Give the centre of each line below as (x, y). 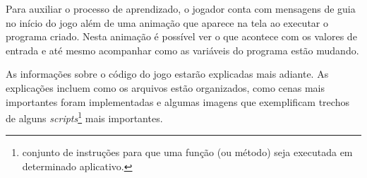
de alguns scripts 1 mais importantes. (84, 117)
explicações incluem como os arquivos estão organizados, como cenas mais (166, 87)
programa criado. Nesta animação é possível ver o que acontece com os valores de (181, 36)
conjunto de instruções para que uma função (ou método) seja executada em (187, 152)
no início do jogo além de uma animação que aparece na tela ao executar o (167, 22)
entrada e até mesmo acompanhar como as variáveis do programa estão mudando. (182, 50)
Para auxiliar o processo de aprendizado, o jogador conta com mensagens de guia (181, 8)
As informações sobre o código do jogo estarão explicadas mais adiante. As (167, 74)
